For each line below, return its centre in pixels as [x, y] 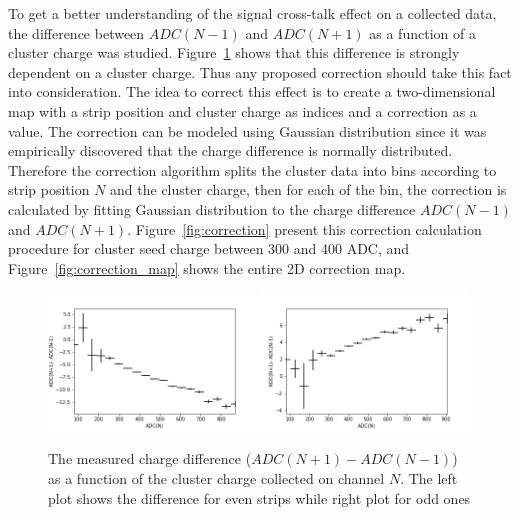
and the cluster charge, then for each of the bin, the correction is [308, 189]
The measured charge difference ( [150, 458]
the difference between [76, 32]
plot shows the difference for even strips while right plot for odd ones [259, 497]
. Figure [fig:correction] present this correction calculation [304, 228]
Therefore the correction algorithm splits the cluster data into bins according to [252, 169]
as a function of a [422, 32]
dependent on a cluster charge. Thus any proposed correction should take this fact [260, 71]
